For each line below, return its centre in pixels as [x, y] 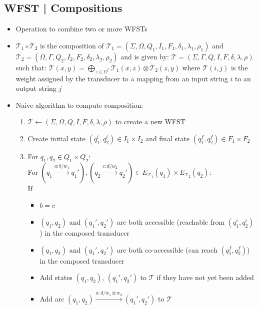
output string [36, 88]
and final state [168, 138]
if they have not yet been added [205, 277]
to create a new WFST [150, 122]
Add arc [52, 298]
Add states [56, 277]
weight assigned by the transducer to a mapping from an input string [122, 78]
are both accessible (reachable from [171, 221]
